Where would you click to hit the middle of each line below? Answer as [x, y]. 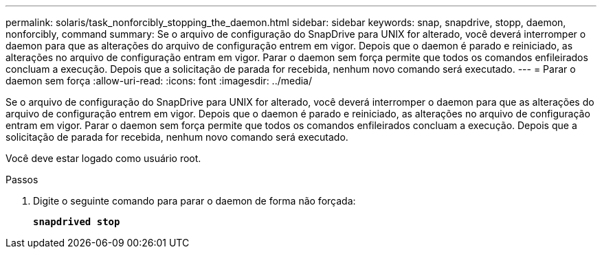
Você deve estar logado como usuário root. [103, 158]
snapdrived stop [77, 222]
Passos [22, 180]
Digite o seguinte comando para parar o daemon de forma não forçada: [194, 201]
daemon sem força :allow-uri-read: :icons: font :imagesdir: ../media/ [159, 81]
